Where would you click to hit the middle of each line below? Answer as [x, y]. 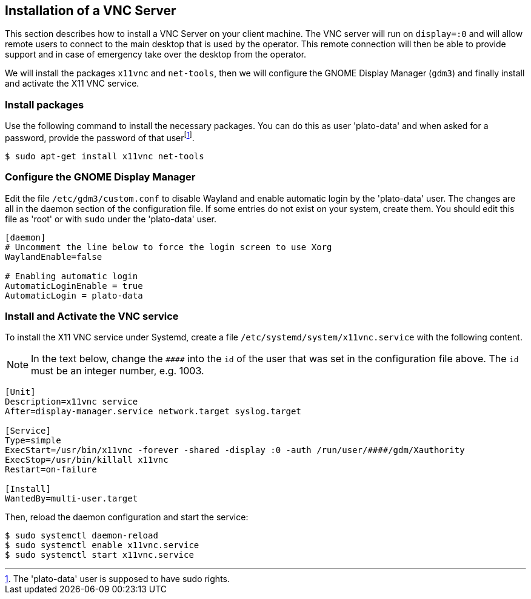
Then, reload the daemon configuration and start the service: [127, 517]
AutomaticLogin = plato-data [74, 295]
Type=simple [33, 441]
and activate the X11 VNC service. [72, 84]
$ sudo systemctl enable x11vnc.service [102, 545]
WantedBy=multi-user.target [72, 499]
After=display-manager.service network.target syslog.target [153, 412]
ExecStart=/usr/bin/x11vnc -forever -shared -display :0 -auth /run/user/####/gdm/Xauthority [235, 450]
